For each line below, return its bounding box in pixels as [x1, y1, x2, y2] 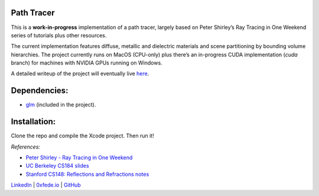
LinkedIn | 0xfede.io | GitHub [11, 181, 81, 189]
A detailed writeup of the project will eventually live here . [11, 70, 149, 77]
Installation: [11, 117, 56, 127]
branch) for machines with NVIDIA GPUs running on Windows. [11, 59, 162, 66]
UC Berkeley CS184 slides [25, 162, 89, 169]
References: [11, 143, 41, 150]
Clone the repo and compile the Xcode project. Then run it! [11, 132, 154, 139]
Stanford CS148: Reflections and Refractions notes [25, 171, 149, 178]
